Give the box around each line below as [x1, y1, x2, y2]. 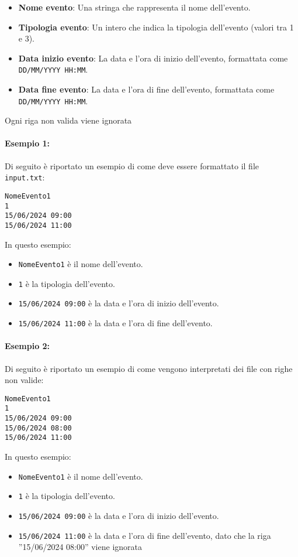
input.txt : [5, 171, 45, 183]
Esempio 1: [5, 137, 50, 149]
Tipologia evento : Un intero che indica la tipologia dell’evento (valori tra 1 [18, 20, 294, 33]
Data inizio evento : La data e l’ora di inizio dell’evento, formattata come [18, 52, 288, 64]
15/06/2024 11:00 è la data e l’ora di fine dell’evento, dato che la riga [18, 529, 271, 541]
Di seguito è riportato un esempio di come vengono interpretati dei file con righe [5, 362, 293, 374]
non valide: [5, 374, 44, 386]
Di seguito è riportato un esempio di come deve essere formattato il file [5, 159, 259, 172]
